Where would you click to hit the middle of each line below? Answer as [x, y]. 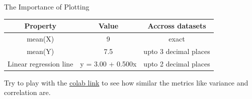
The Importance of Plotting [47, 6]
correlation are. [27, 92]
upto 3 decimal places [177, 51]
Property [40, 26]
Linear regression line [40, 63]
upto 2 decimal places [177, 63]
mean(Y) [40, 51]
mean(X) [40, 38]
